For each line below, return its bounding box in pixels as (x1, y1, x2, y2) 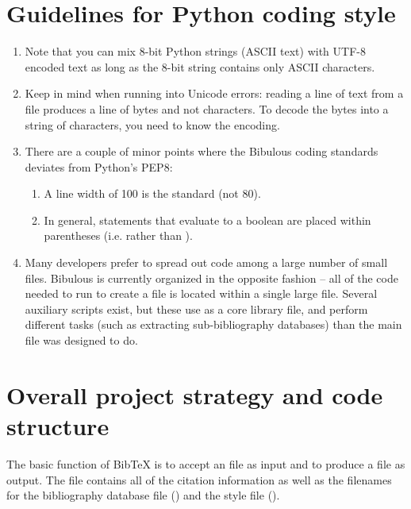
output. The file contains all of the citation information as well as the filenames (6, 471, 392, 488)
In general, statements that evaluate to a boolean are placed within (44, 211, 371, 228)
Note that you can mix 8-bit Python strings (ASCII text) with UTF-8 (25, 43, 366, 60)
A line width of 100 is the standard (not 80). (44, 185, 261, 202)
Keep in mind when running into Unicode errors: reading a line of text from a (25, 85, 404, 102)
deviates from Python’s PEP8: (25, 158, 173, 175)
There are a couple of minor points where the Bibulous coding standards (25, 143, 378, 160)
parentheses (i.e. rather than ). (44, 227, 193, 244)
